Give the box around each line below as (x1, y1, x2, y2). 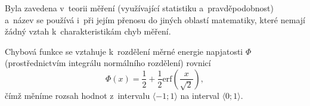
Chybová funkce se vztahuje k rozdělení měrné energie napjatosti (5, 45, 243, 57)
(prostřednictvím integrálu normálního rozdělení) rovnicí (5, 57, 211, 69)
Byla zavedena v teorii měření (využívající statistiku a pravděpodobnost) (5, 2, 274, 14)
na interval (180, 89, 219, 101)
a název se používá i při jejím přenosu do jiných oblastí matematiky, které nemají (5, 13, 305, 26)
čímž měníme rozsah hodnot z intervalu (5, 89, 150, 101)
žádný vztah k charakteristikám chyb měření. (5, 25, 171, 38)
